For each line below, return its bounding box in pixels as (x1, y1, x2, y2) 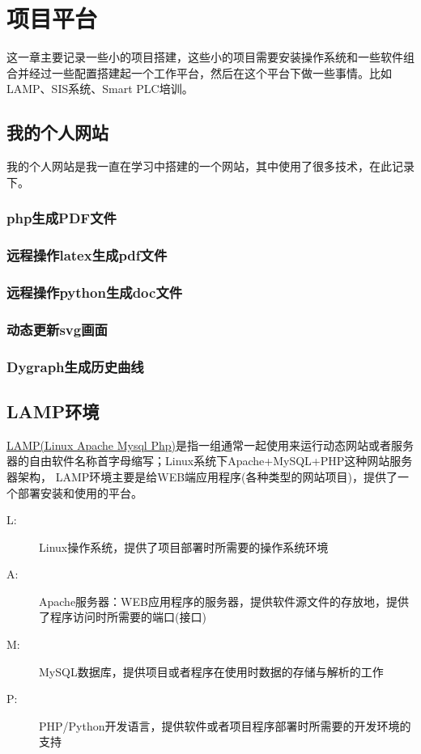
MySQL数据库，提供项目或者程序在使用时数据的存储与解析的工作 (39, 663, 384, 680)
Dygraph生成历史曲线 (6, 356, 144, 376)
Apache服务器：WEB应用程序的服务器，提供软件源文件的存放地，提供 (39, 592, 409, 609)
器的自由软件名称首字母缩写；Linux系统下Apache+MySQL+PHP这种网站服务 (6, 452, 413, 469)
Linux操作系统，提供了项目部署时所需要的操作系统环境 (39, 538, 329, 555)
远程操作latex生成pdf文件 (6, 245, 168, 265)
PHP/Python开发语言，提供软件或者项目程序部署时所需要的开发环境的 (39, 717, 411, 734)
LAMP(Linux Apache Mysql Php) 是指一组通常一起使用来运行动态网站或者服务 (6, 436, 414, 453)
